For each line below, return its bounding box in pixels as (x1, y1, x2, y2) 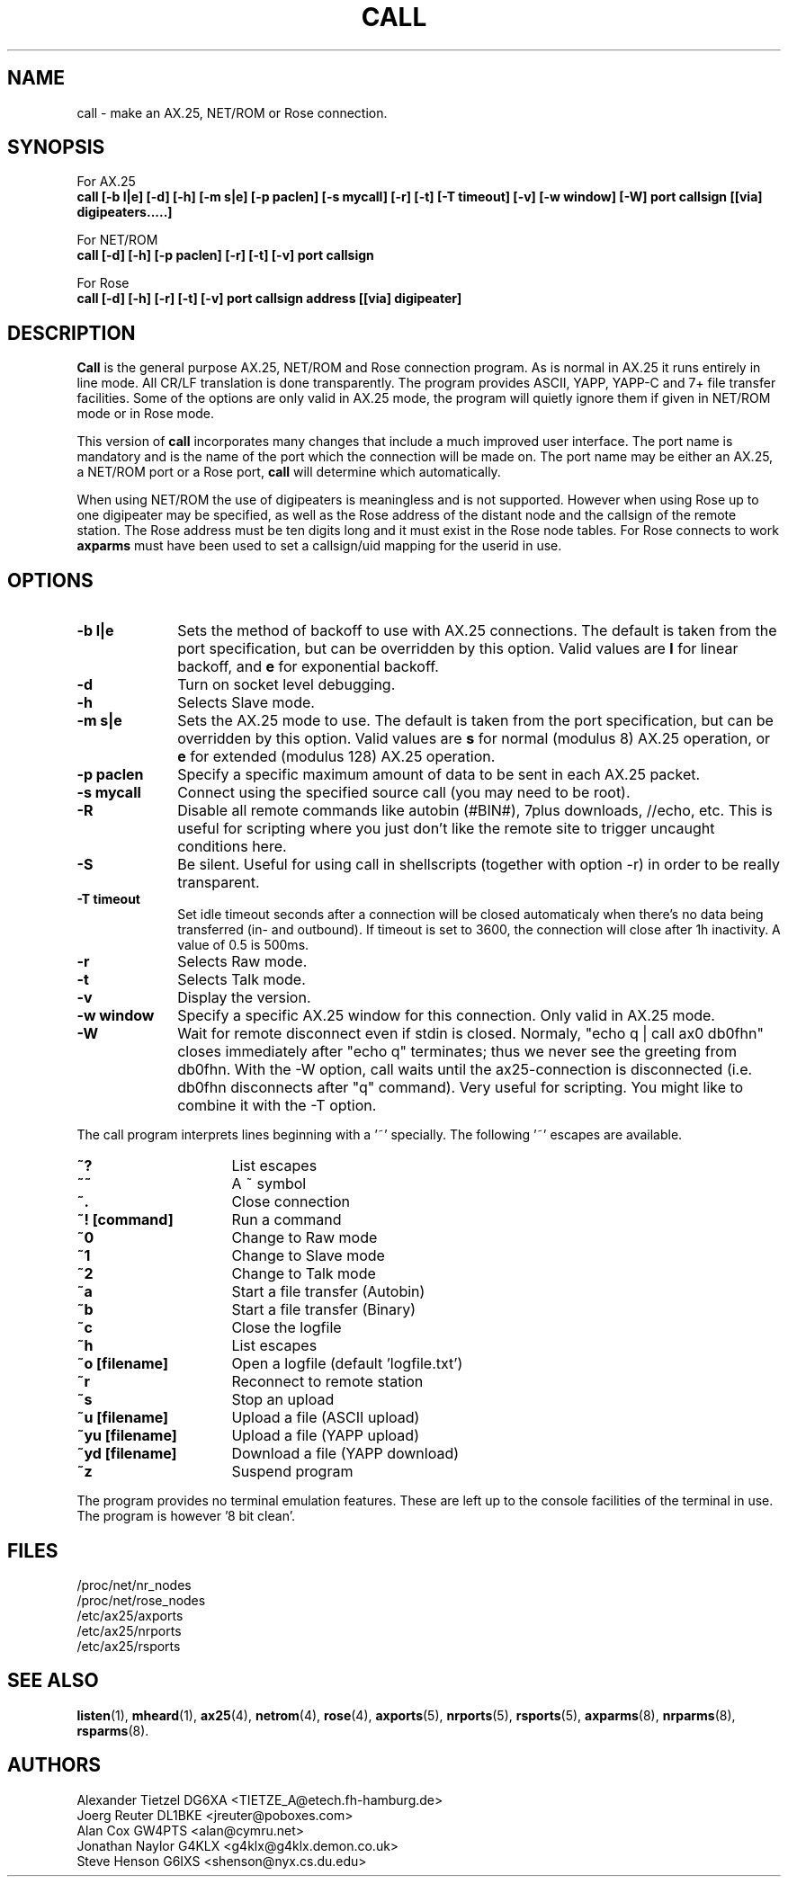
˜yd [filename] (76, 1444, 177, 1463)
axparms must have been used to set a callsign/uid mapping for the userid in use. (76, 538, 562, 554)
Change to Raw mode (231, 1228, 378, 1247)
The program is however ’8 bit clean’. (76, 1508, 295, 1524)
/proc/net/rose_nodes (76, 1592, 206, 1608)
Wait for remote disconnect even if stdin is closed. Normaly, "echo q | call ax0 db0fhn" (177, 1024, 764, 1043)
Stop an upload (231, 1390, 335, 1409)
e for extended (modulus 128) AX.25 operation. (177, 747, 496, 766)
